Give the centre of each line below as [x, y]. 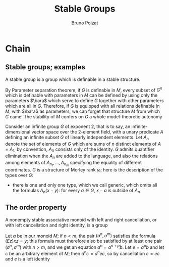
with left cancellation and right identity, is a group [57, 225]
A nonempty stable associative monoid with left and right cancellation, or [81, 219]
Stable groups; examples [45, 67]
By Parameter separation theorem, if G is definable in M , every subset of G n [84, 90]
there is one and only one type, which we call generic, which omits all [85, 185]
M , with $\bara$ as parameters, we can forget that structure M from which [83, 111]
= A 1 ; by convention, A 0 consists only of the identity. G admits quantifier [80, 150]
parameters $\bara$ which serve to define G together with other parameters [84, 101]
